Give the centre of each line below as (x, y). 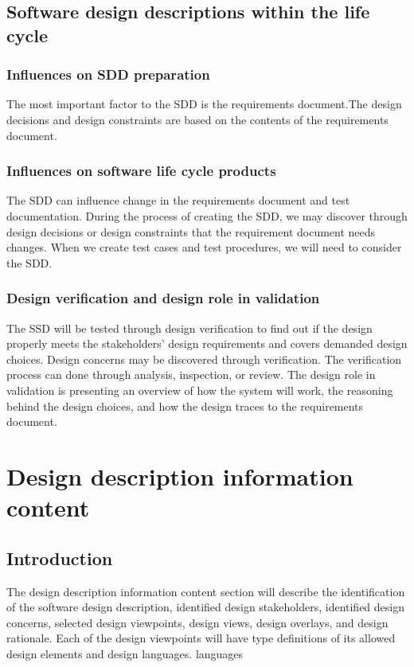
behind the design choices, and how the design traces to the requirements (185, 406)
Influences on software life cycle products (141, 171)
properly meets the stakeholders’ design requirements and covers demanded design (207, 343)
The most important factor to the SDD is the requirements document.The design (204, 104)
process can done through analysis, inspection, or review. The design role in (191, 374)
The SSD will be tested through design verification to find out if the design (189, 328)
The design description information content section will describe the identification (206, 591)
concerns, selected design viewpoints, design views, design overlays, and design (197, 622)
